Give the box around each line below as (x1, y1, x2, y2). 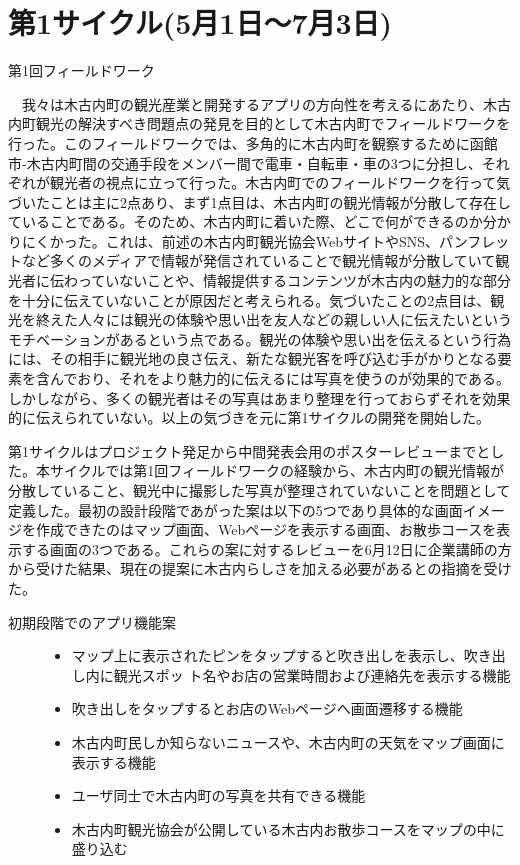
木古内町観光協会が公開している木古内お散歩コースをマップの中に (71, 818, 505, 839)
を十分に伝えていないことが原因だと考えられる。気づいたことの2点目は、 (8, 289, 491, 310)
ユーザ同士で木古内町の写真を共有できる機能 (71, 785, 366, 806)
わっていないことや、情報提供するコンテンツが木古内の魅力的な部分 (63, 270, 511, 291)
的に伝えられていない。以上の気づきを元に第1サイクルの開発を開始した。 (8, 407, 490, 428)
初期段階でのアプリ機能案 (8, 611, 176, 632)
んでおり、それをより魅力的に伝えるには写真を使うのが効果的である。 (49, 368, 510, 389)
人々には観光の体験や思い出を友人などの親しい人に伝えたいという (77, 309, 512, 330)
